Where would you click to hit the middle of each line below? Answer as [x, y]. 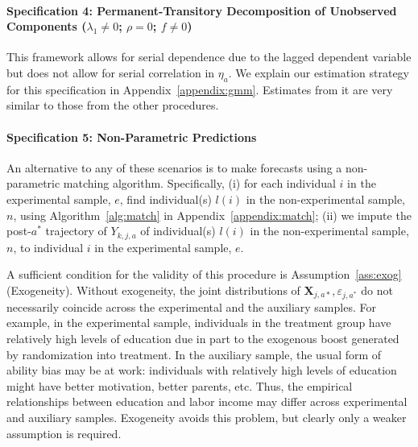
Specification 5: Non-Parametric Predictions [132, 137]
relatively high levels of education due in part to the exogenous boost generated [203, 338]
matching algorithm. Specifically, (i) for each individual [199, 183]
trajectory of [76, 231]
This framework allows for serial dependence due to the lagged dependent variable [209, 57]
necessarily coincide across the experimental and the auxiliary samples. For [191, 306]
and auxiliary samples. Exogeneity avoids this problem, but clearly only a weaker [207, 417]
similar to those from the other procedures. [113, 105]
